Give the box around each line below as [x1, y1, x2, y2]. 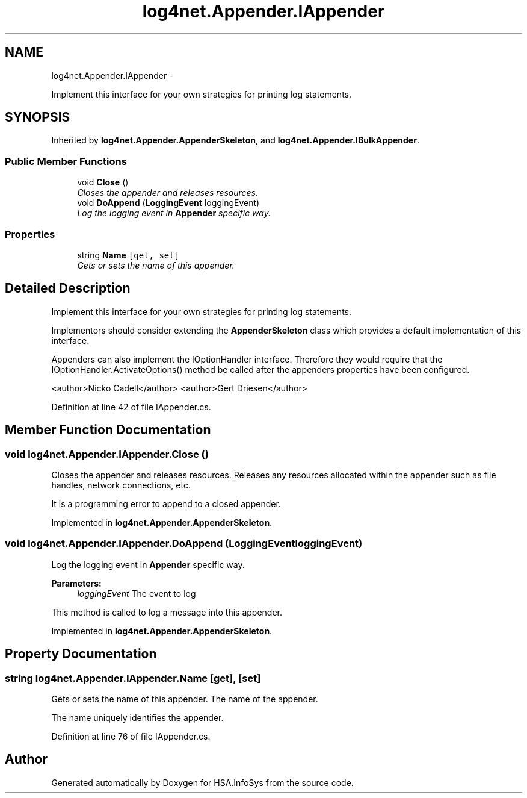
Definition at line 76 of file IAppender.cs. [51, 731, 211, 741]
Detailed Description [5, 281, 131, 296]
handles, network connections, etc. [51, 480, 191, 490]
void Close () [77, 177, 129, 188]
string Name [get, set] [77, 249, 180, 260]
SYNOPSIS [5, 110, 70, 125]
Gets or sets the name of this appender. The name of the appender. [51, 693, 318, 704]
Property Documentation [5, 646, 157, 662]
